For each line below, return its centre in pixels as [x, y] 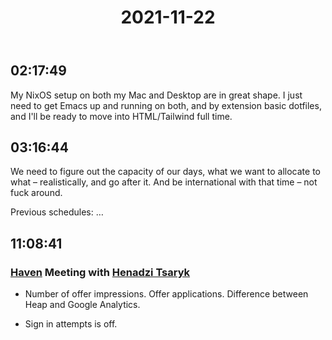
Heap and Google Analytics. [82, 305]
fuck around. [36, 193]
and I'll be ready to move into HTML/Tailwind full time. [121, 116]
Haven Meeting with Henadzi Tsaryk [100, 272]
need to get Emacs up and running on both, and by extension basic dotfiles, [166, 105]
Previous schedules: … [57, 212]
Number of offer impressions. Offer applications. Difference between [166, 294]
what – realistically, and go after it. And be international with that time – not [164, 182]
